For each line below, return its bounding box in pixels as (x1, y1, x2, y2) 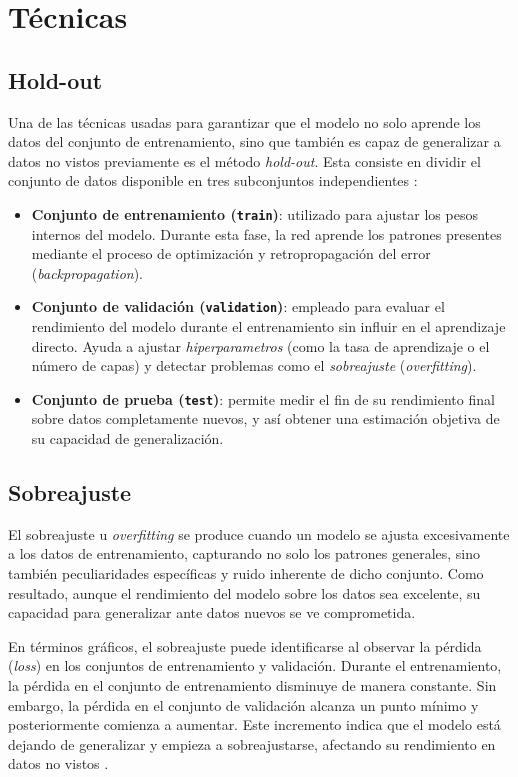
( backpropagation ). (31, 262, 144, 283)
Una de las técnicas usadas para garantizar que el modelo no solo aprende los (8, 111, 481, 132)
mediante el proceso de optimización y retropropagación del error (31, 243, 431, 264)
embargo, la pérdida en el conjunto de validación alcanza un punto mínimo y (8, 694, 479, 715)
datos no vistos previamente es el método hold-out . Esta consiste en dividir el (8, 150, 481, 171)
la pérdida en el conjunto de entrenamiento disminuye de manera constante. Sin (8, 675, 497, 696)
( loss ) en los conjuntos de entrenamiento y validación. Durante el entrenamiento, (8, 655, 502, 676)
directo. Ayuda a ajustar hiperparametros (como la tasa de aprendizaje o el (31, 335, 490, 356)
